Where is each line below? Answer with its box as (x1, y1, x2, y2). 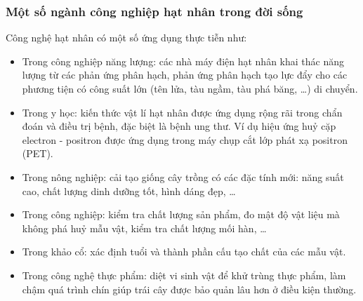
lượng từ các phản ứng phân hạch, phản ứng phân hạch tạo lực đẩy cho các (22, 67, 348, 82)
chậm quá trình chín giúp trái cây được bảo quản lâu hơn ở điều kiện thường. (22, 281, 357, 296)
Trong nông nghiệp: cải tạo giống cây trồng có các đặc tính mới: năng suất (22, 169, 344, 184)
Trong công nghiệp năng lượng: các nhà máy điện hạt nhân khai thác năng (22, 53, 345, 68)
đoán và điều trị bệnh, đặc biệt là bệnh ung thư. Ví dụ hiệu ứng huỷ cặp (22, 119, 336, 133)
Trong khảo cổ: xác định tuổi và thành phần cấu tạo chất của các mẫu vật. (22, 244, 346, 259)
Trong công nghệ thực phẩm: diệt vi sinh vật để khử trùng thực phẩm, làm (22, 267, 346, 282)
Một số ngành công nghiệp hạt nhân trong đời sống (6, 2, 303, 20)
